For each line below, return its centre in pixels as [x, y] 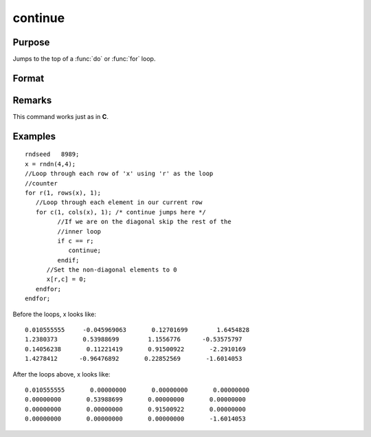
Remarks [32, 100]
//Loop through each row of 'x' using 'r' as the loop [119, 174]
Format [29, 78]
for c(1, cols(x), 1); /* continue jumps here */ [121, 212]
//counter [41, 183]
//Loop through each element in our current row [119, 202]
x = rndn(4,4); [50, 164]
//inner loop [79, 231]
